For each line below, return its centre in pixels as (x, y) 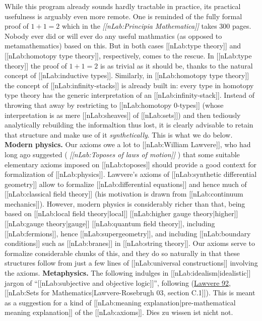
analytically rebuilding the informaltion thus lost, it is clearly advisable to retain (129, 125)
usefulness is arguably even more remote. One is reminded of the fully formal (123, 16)
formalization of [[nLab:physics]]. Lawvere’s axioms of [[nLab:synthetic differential (131, 174)
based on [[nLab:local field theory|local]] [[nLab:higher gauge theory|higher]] (121, 213)
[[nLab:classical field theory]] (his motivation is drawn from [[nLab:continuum (124, 194)
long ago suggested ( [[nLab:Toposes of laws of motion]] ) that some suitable (122, 154)
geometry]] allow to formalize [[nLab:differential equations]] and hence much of (126, 184)
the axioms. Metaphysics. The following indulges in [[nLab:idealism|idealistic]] (128, 273)
